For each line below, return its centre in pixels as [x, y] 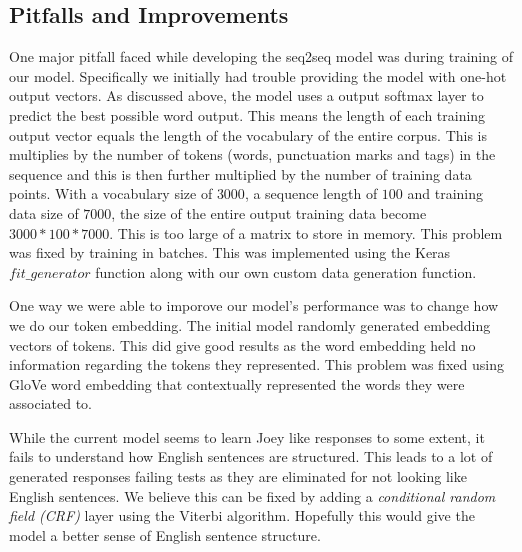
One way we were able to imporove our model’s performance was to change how [254, 305]
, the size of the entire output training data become [269, 212]
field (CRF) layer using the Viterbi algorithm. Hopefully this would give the [242, 515]
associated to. [50, 403]
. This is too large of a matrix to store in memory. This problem [306, 232]
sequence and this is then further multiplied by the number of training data [240, 173]
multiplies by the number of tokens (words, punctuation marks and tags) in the [252, 154]
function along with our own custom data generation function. [286, 271]
